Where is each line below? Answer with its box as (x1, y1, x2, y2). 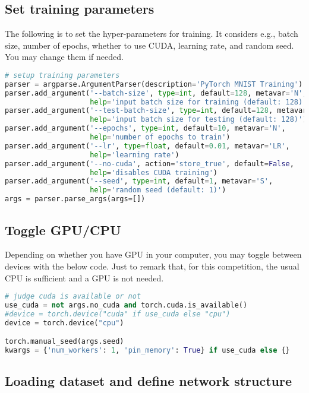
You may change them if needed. (5, 50, 124, 63)
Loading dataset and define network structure (5, 372, 292, 390)
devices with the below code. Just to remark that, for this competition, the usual (5, 259, 299, 272)
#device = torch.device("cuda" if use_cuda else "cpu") (5, 309, 231, 318)
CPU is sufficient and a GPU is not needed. (5, 271, 164, 284)
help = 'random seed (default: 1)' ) (90, 186, 226, 195)
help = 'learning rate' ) (90, 150, 179, 159)
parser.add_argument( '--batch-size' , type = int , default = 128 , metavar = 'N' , (5, 88, 307, 97)
